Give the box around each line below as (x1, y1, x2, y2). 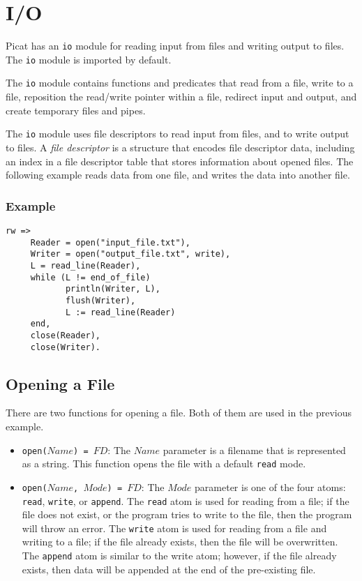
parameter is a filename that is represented (163, 442, 346, 457)
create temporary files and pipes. (6, 103, 146, 117)
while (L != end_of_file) (30, 272, 151, 282)
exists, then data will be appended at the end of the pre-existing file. (22, 561, 316, 576)
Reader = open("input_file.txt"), (30, 237, 190, 248)
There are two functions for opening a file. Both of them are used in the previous (6, 405, 352, 420)
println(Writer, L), (65, 284, 160, 294)
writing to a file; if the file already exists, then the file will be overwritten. (22, 534, 338, 549)
